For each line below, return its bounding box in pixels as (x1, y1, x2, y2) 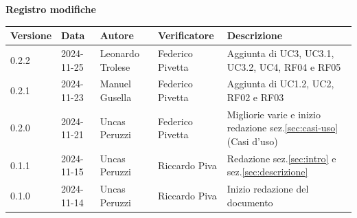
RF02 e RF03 (227, 89, 284, 104)
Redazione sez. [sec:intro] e (227, 151, 336, 165)
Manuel (100, 76, 131, 91)
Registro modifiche (5, 2, 96, 16)
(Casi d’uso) (227, 134, 278, 148)
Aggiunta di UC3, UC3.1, (227, 45, 334, 60)
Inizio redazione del (227, 182, 309, 196)
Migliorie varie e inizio (227, 107, 321, 121)
